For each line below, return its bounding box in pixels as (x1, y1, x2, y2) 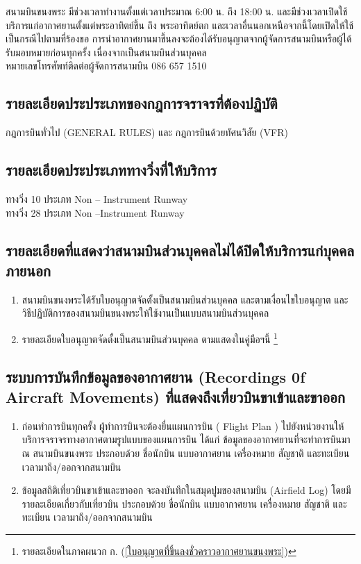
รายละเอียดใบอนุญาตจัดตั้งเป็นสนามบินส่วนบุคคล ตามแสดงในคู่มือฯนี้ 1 (22, 329, 278, 346)
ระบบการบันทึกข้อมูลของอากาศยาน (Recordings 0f (6, 365, 305, 387)
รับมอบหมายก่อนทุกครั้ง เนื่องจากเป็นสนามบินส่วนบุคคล (6, 44, 207, 59)
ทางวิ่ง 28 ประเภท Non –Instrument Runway (6, 205, 185, 219)
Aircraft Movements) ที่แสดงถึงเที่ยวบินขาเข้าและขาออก (6, 385, 345, 407)
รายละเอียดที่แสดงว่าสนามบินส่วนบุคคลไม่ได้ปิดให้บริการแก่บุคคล (6, 239, 354, 260)
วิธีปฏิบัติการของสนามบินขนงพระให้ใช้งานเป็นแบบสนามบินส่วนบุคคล (22, 306, 269, 320)
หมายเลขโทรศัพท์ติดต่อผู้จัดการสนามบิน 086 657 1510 (6, 58, 207, 73)
